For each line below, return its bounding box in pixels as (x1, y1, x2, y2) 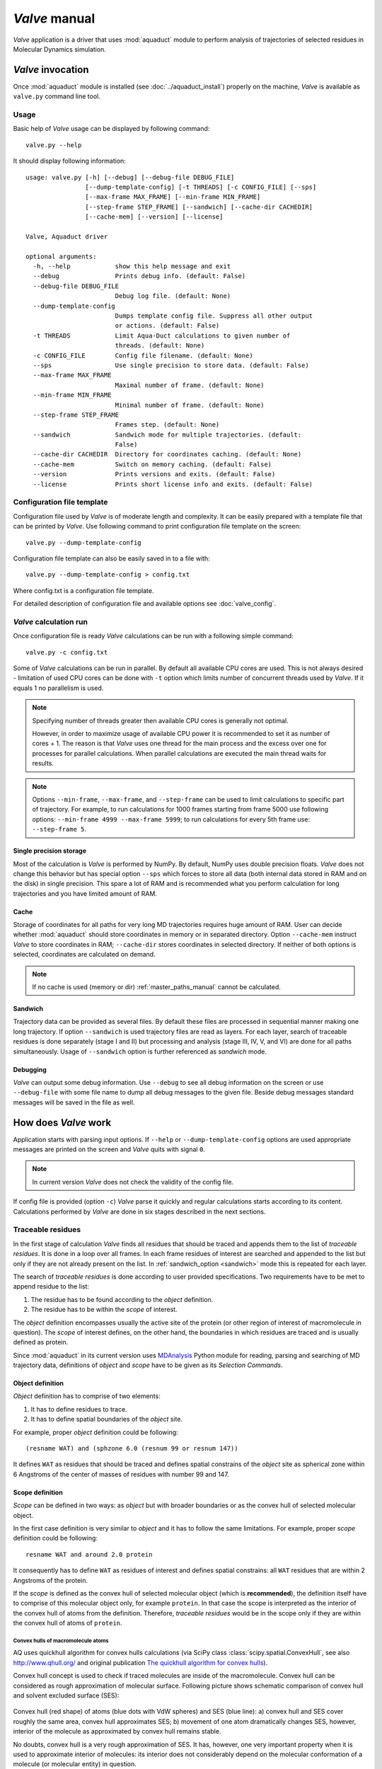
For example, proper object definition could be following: (13, 1428, 178, 1436)
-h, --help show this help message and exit (33, 263, 231, 270)
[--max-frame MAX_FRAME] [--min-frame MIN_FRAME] (85, 193, 261, 201)
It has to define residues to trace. (30, 1405, 127, 1413)
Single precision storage (13, 846, 87, 855)
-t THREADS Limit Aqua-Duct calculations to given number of (33, 331, 291, 340)
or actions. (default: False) (115, 322, 220, 330)
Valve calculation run (13, 616, 88, 626)
